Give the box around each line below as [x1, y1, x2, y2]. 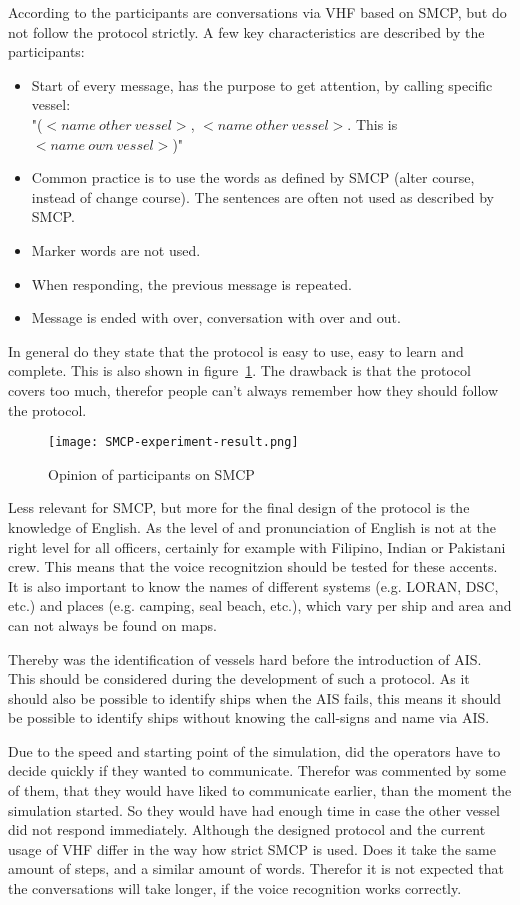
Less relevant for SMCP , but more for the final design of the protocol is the [8, 497, 470, 518]
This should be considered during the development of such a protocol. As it [8, 668, 470, 689]
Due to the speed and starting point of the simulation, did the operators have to [8, 740, 501, 761]
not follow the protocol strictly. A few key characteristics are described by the [8, 21, 485, 42]
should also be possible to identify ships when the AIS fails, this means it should [8, 687, 502, 708]
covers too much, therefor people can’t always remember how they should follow [8, 379, 498, 400]
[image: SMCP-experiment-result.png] [48, 435, 299, 450]
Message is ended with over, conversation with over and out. [31, 307, 401, 328]
